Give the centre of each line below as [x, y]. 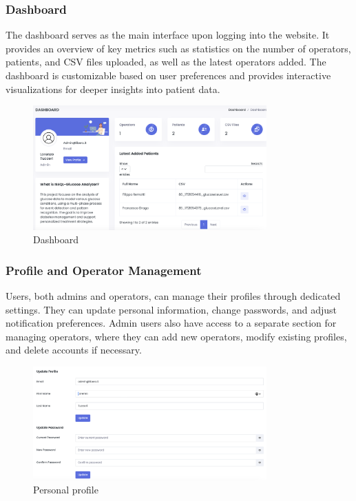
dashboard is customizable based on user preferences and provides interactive [168, 75]
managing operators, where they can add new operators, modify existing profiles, [176, 336]
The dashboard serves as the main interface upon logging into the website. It [168, 35]
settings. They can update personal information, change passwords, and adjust [171, 309]
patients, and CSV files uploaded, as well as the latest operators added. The [166, 62]
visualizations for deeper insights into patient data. [113, 89]
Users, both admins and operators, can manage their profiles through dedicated [173, 296]
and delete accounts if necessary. [74, 350]
